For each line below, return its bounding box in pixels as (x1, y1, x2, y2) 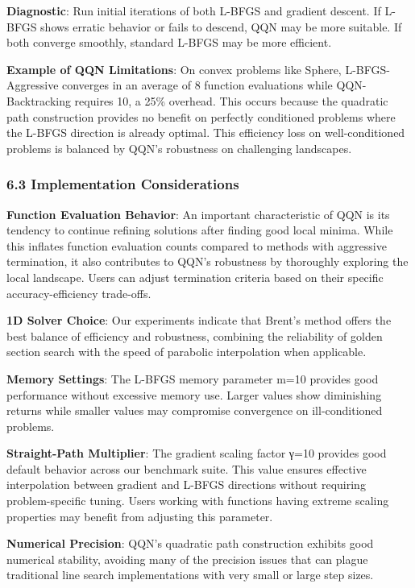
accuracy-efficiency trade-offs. (6, 284, 151, 301)
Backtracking (6, 92, 71, 109)
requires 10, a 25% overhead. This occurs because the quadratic (74, 92, 388, 109)
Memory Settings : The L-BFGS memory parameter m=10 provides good (6, 370, 379, 387)
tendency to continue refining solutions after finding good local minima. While (6, 222, 393, 238)
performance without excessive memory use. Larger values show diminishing (6, 386, 382, 403)
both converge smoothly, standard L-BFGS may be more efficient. (6, 34, 332, 51)
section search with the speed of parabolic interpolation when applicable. (6, 343, 367, 360)
